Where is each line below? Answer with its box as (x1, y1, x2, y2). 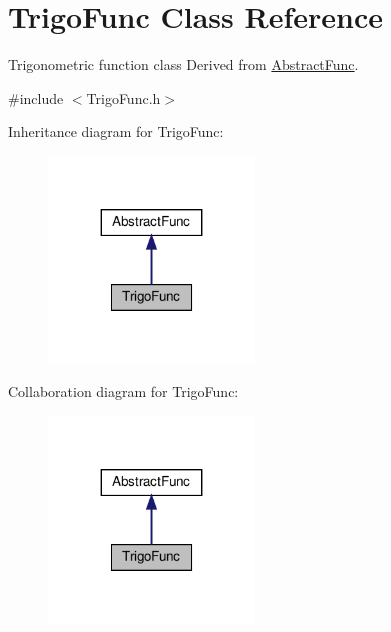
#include (8, 87, 64, 108)
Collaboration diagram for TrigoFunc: (8, 381, 239, 402)
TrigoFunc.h (86, 87, 161, 108)
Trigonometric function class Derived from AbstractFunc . (8, 54, 359, 75)
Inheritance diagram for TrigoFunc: (8, 121, 224, 142)
